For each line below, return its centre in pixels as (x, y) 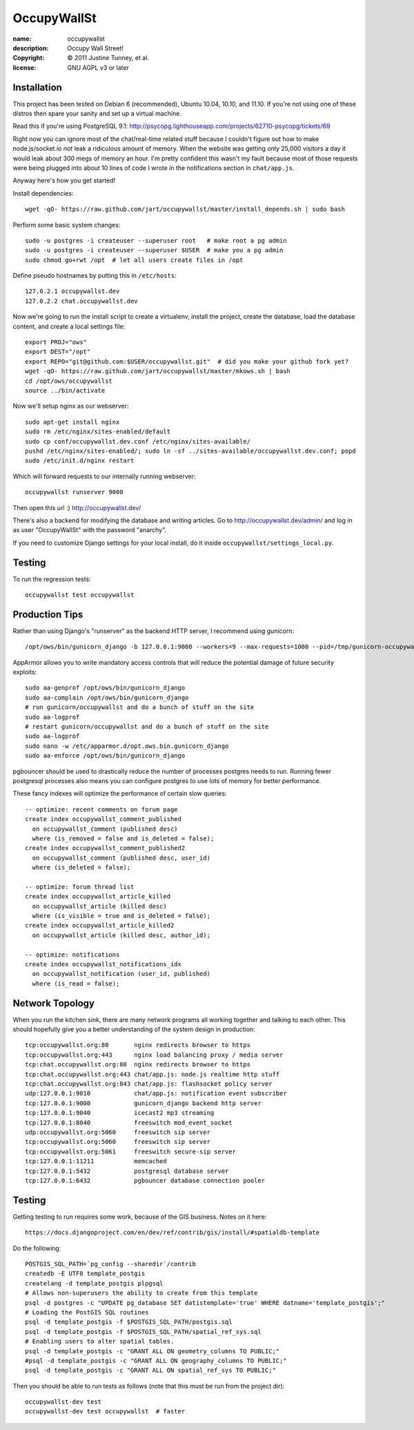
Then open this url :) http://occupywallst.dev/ (77, 507)
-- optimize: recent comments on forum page (102, 809)
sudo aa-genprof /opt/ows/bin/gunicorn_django (105, 688)
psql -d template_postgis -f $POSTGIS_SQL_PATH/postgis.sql (129, 1322)
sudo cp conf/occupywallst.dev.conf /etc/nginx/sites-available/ (138, 441)
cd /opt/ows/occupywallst (69, 381)
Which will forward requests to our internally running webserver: (104, 476)
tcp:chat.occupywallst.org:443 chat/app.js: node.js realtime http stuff (152, 1074)
